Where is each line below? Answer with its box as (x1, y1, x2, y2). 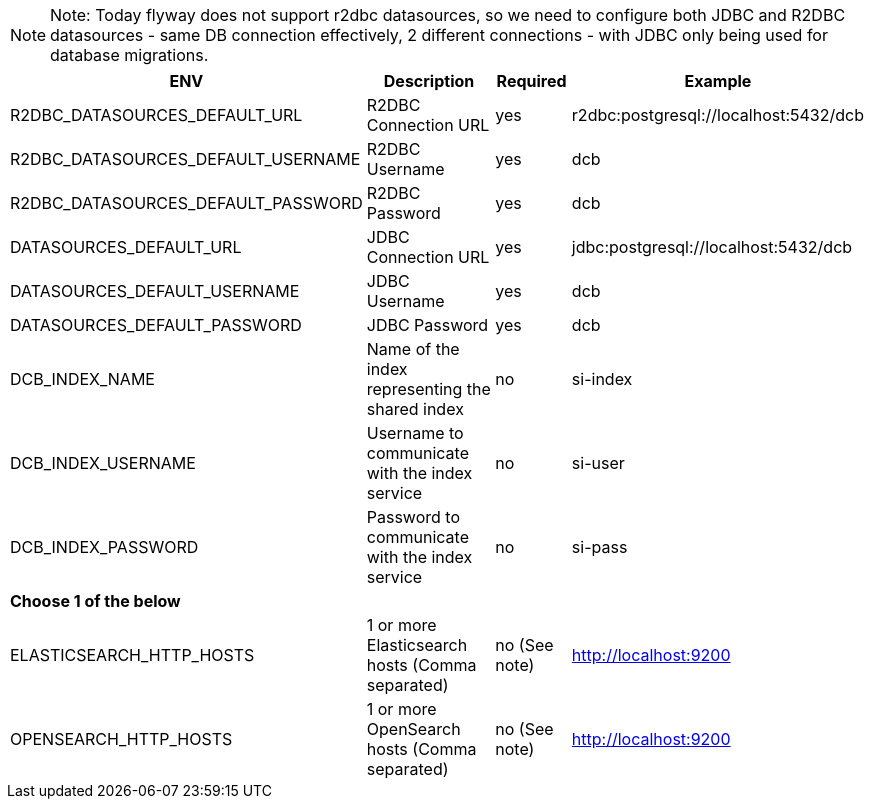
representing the (366, 379, 491, 399)
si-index (571, 369, 633, 389)
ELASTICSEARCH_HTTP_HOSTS (10, 645, 255, 665)
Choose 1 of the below (10, 591, 181, 611)
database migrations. (50, 45, 209, 65)
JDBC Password (366, 315, 489, 335)
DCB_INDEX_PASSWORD (10, 537, 199, 557)
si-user (571, 453, 625, 473)
